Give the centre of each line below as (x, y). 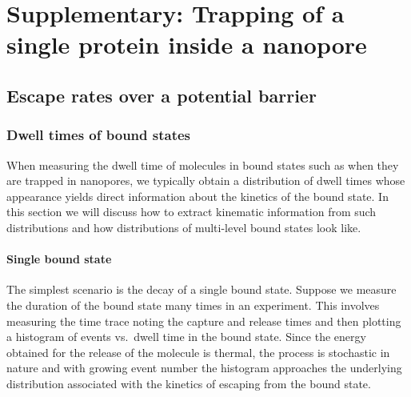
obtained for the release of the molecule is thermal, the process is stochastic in (198, 352)
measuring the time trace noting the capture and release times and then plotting (204, 321)
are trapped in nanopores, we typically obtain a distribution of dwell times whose (206, 180)
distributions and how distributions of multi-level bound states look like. (184, 227)
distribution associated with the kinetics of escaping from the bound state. (189, 383)
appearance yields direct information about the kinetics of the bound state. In (198, 196)
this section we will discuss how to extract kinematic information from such (192, 212)
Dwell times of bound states (99, 135)
